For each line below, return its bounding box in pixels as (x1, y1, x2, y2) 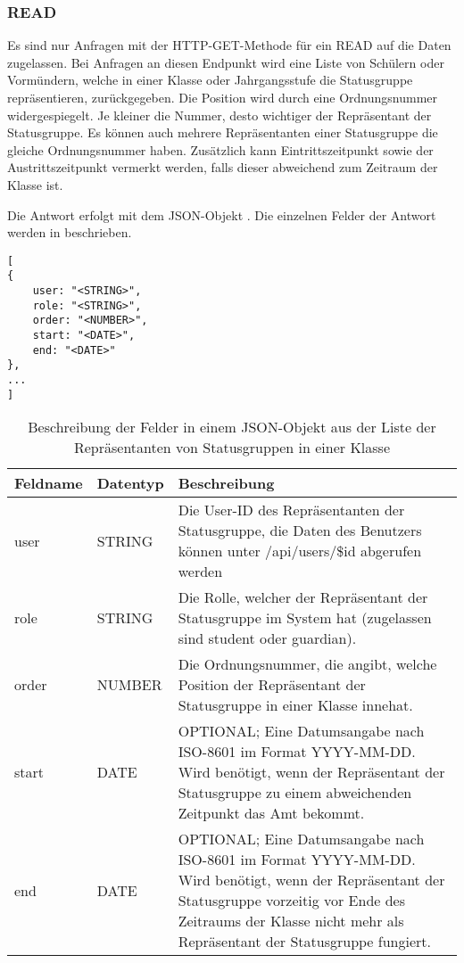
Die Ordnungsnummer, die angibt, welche (178, 654, 437, 675)
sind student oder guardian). (178, 628, 357, 649)
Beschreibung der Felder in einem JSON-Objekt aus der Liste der (28, 416, 436, 438)
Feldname (14, 473, 83, 494)
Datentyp (96, 473, 164, 494)
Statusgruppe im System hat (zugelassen (178, 607, 432, 629)
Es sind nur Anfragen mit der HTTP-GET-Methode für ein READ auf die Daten (7, 36, 452, 54)
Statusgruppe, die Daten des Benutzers (178, 520, 422, 541)
